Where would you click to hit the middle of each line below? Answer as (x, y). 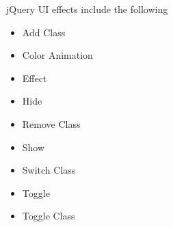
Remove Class (51, 123)
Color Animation (57, 55)
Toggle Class (49, 216)
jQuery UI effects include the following (87, 9)
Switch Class (49, 170)
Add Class (44, 32)
